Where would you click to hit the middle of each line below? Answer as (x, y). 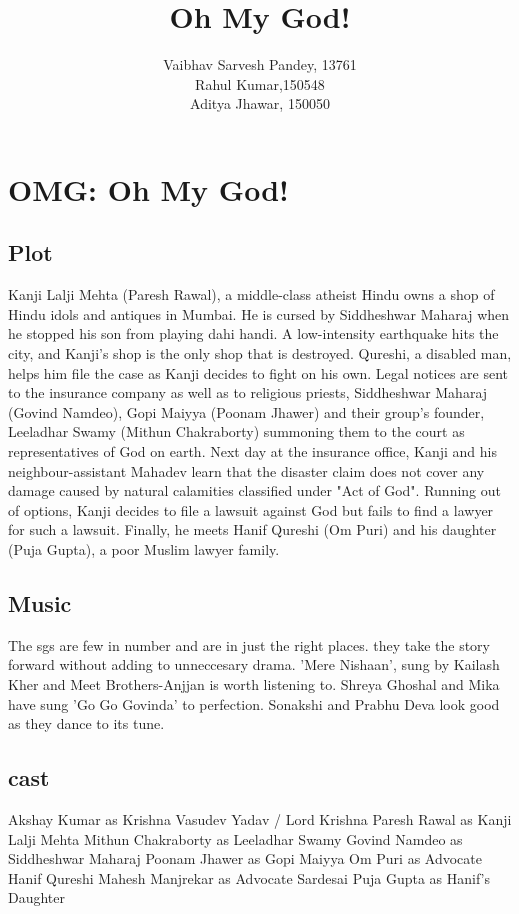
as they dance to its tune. (86, 723)
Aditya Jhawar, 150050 (260, 103)
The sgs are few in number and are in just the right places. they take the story (249, 644)
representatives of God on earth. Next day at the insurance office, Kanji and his (253, 451)
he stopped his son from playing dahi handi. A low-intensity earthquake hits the (253, 333)
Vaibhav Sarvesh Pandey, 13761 (260, 64)
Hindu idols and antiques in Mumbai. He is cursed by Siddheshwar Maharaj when (259, 313)
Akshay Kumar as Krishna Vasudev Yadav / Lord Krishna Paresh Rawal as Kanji (260, 818)
